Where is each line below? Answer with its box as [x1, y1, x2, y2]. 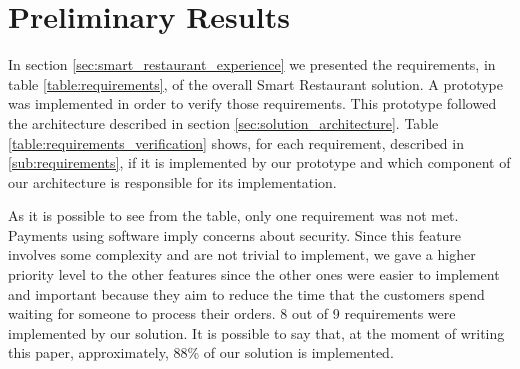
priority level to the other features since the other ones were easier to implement [8, 264, 500, 285]
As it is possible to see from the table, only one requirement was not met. [8, 205, 459, 226]
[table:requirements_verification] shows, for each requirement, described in [8, 132, 464, 153]
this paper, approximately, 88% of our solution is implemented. [8, 342, 394, 363]
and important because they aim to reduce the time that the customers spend [8, 283, 485, 304]
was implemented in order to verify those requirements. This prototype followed [8, 93, 497, 114]
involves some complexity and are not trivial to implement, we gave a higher [8, 244, 476, 265]
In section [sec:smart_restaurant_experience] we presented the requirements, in [8, 54, 496, 75]
